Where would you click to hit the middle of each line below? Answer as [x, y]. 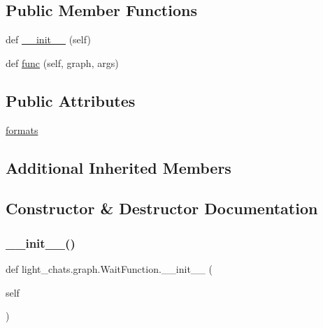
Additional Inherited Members [119, 167]
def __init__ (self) [48, 39]
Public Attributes [71, 100]
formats [22, 129]
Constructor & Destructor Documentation [162, 208]
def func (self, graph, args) [62, 62]
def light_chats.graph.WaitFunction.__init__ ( [109, 268]
